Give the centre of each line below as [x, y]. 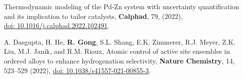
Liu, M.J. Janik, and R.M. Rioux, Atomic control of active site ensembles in [117, 51]
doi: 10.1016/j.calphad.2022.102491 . [57, 25]
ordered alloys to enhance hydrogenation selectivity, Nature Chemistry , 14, [119, 60]
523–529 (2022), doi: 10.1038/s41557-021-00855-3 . [77, 70]
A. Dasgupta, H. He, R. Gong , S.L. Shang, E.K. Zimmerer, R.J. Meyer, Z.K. [120, 41]
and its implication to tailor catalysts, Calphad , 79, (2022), [93, 16]
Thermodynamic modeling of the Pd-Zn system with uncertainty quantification [122, 6]
